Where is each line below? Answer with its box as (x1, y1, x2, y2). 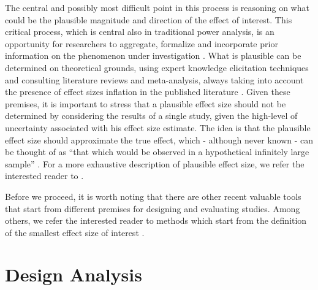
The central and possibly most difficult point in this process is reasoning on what (5, 1, 309, 13)
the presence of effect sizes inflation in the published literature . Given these (5, 85, 290, 98)
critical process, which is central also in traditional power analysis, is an (5, 25, 274, 38)
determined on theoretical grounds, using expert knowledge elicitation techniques (5, 61, 309, 74)
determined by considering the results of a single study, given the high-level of (5, 109, 298, 122)
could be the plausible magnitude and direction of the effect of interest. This (5, 13, 292, 26)
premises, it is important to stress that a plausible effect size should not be (5, 97, 286, 110)
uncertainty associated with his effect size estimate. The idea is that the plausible (5, 121, 311, 134)
